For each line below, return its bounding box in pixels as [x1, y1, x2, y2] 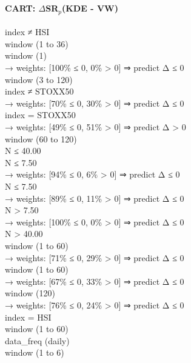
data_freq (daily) [5, 334, 70, 347]
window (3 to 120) [5, 73, 73, 85]
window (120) [5, 287, 55, 299]
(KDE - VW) [62, 2, 118, 15]
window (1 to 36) [5, 37, 69, 50]
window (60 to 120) [5, 132, 77, 145]
